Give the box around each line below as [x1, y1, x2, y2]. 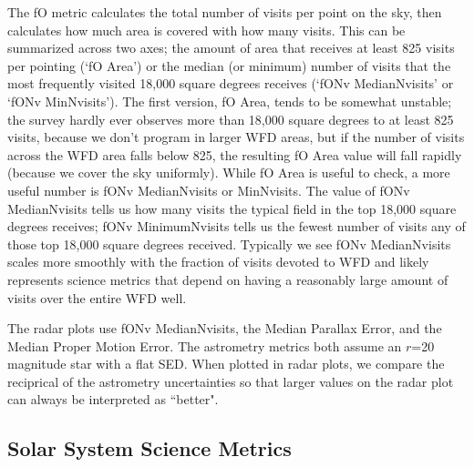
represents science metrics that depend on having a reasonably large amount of [7, 269, 448, 289]
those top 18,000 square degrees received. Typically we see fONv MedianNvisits [7, 234, 451, 253]
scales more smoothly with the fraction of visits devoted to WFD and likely [7, 252, 429, 271]
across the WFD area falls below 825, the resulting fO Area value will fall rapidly [7, 145, 462, 164]
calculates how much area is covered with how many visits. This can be [7, 20, 406, 39]
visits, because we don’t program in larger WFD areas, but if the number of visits [7, 127, 465, 147]
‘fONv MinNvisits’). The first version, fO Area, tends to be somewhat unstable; [7, 91, 452, 110]
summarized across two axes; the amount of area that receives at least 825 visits [7, 38, 455, 57]
